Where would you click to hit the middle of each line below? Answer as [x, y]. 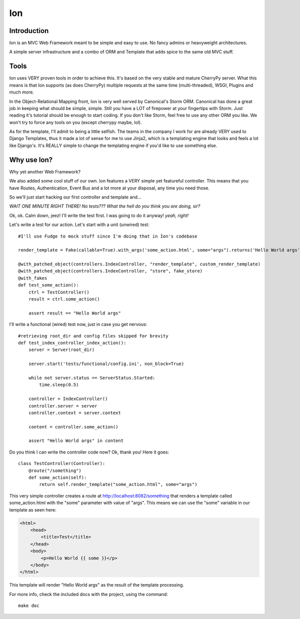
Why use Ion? [31, 160]
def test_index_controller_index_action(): [72, 343]
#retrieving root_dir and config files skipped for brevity [93, 336]
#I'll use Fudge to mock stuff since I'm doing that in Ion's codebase [108, 236]
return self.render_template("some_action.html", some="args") [118, 484]
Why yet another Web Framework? [45, 171]
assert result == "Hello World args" [74, 313]
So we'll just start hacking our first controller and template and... [75, 197]
